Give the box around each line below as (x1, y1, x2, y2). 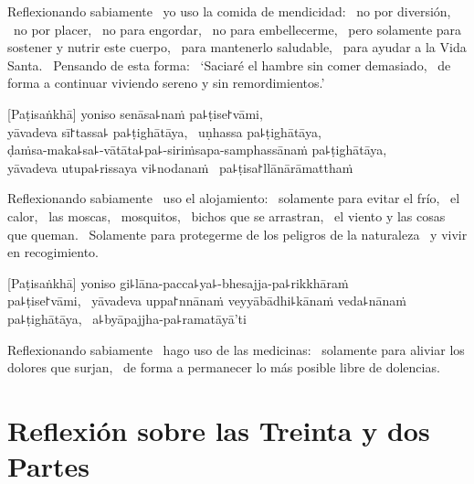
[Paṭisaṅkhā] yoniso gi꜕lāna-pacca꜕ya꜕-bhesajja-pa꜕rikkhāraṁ (7, 273, 349, 292)
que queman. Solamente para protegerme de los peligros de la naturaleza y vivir (7, 224, 468, 243)
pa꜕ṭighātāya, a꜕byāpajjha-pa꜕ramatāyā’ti (7, 308, 247, 328)
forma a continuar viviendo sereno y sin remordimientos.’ (7, 73, 325, 92)
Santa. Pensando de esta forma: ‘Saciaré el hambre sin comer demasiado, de (7, 55, 451, 74)
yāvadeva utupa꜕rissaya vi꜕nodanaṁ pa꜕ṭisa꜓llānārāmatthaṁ (7, 157, 353, 177)
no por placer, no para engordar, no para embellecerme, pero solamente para (13, 19, 462, 38)
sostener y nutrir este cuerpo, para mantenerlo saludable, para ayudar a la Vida (7, 38, 467, 57)
